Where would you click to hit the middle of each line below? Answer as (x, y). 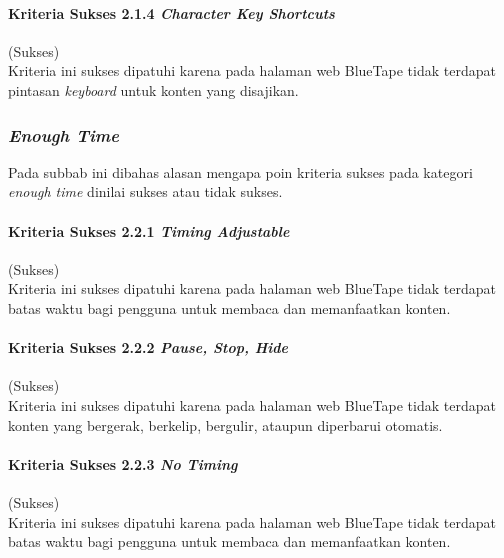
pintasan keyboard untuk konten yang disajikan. (153, 89)
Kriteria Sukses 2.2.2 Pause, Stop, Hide (148, 347)
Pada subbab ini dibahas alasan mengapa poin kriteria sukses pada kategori (240, 171)
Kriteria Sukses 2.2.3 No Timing (123, 463)
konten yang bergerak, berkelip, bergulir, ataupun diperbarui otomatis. (225, 424)
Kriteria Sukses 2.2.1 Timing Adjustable (149, 230)
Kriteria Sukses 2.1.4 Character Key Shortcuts (171, 12)
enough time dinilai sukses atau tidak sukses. (145, 191)
